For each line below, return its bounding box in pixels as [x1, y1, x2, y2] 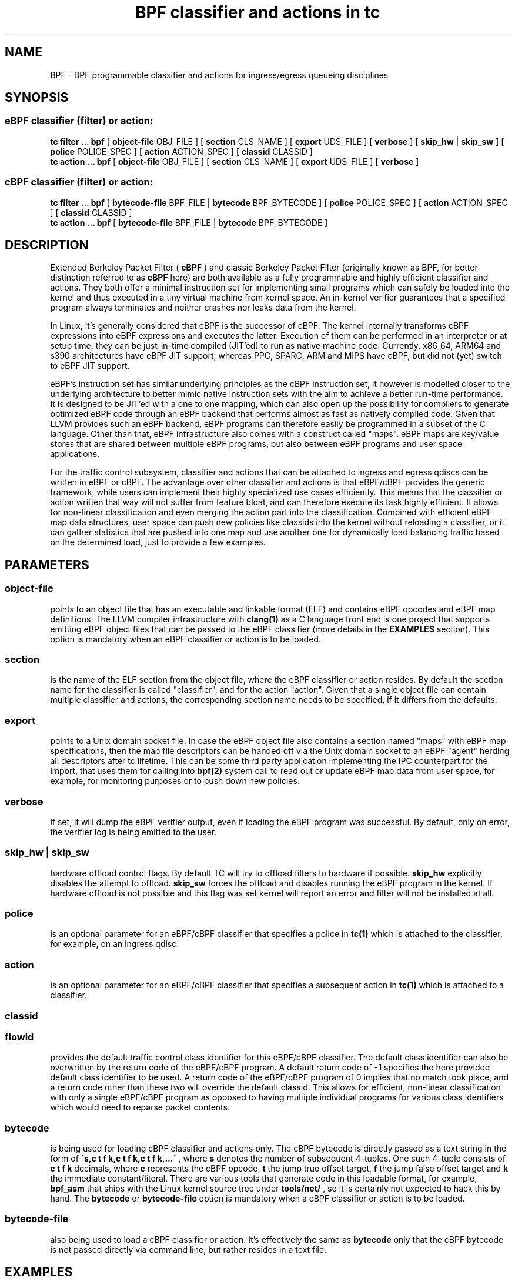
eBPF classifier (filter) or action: [5, 115, 153, 127]
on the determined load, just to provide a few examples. [50, 537, 266, 548]
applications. [50, 449, 100, 459]
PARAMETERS [5, 557, 89, 572]
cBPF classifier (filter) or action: [5, 176, 153, 188]
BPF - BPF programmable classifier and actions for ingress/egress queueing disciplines [50, 69, 389, 80]
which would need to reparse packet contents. [50, 1102, 230, 1113]
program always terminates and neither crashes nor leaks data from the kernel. [50, 302, 356, 313]
